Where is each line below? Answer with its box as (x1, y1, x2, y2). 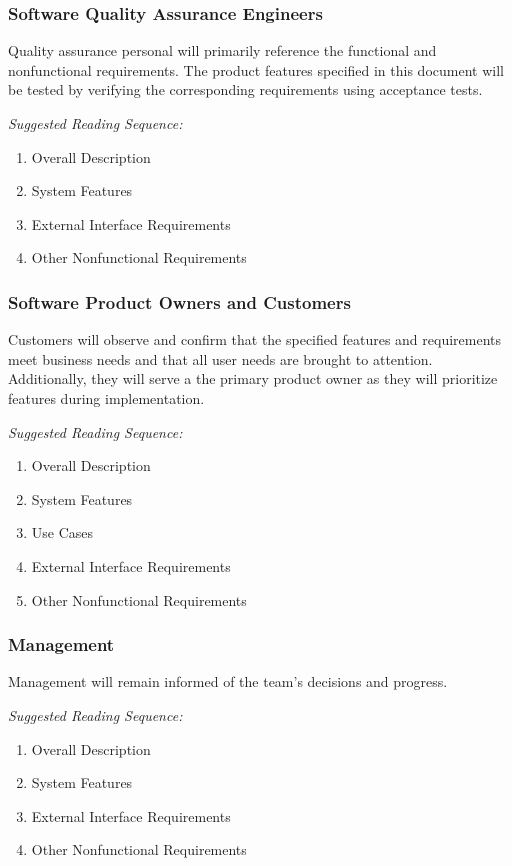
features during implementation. (8, 387, 205, 408)
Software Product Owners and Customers (8, 289, 351, 314)
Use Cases (31, 522, 94, 543)
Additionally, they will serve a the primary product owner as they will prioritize (8, 368, 498, 389)
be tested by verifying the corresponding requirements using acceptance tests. (8, 79, 483, 100)
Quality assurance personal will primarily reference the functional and (8, 40, 437, 61)
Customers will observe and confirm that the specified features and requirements (8, 329, 502, 350)
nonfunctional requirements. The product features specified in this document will (8, 59, 504, 80)
